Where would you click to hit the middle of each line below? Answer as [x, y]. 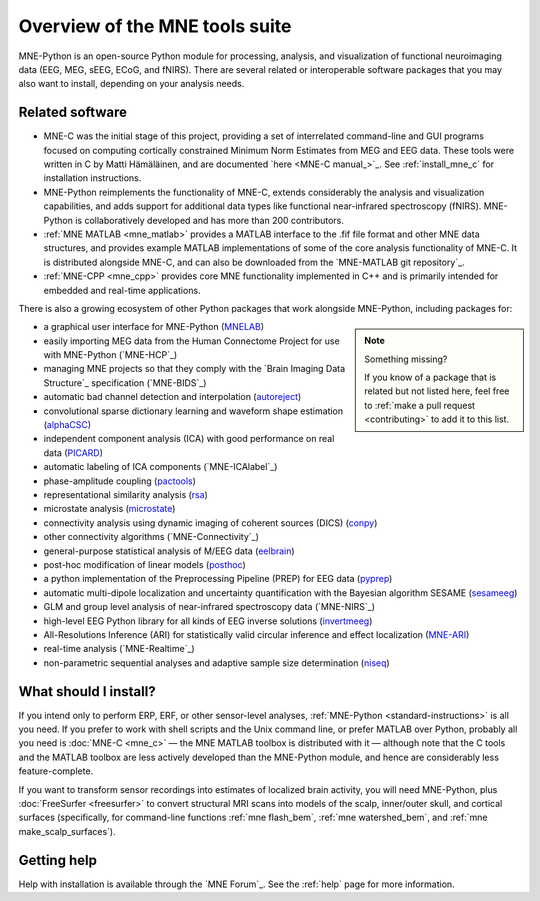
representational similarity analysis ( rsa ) [126, 494]
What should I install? [87, 691]
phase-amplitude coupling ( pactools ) [120, 481]
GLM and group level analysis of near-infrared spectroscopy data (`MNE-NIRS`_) [209, 607]
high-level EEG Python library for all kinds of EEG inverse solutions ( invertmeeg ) [208, 621]
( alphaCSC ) [67, 425]
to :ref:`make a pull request [419, 405]
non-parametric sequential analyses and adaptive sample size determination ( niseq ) [216, 662]
